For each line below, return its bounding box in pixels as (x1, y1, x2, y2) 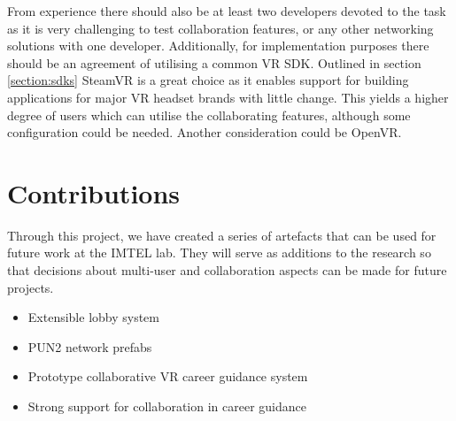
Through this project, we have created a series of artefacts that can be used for (7, 226, 437, 244)
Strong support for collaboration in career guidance (27, 397, 306, 416)
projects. (7, 278, 54, 296)
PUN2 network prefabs (27, 337, 152, 356)
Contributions (7, 174, 181, 210)
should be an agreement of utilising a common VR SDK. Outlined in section (7, 53, 421, 72)
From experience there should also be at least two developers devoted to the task (7, 2, 446, 19)
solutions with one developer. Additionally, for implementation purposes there (7, 36, 429, 55)
